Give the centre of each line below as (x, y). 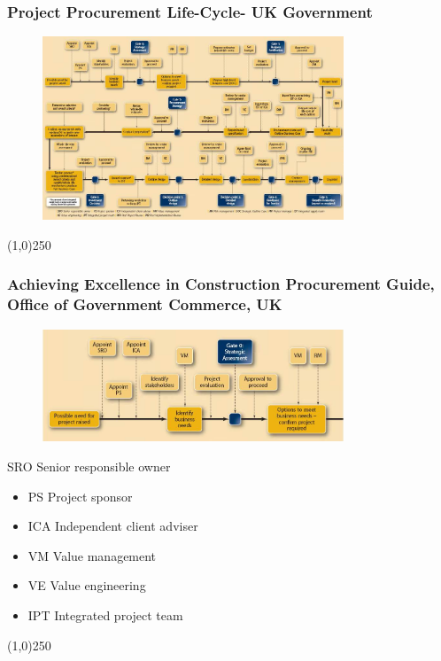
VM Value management (92, 555)
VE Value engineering (87, 585)
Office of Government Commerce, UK (145, 304)
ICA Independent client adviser (113, 526)
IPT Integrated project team (105, 615)
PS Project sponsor (80, 496)
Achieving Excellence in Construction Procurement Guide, (221, 284)
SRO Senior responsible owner (89, 467)
